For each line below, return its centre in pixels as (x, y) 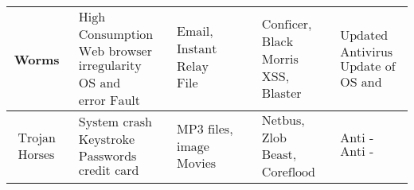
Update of (368, 66)
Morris (280, 59)
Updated (364, 35)
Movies (197, 164)
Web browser (115, 52)
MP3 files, (205, 129)
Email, (195, 31)
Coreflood (289, 173)
